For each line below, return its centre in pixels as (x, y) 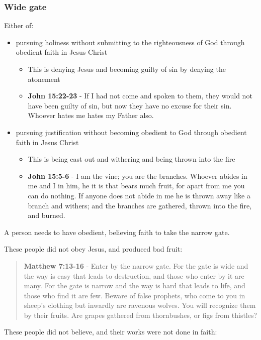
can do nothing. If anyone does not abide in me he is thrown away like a (139, 195)
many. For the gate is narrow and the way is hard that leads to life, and (135, 286)
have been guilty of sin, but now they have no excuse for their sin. (130, 105)
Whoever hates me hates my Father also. (91, 115)
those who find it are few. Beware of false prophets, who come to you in (135, 295)
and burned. (47, 215)
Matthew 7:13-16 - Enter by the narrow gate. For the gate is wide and (136, 265)
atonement (44, 79)
